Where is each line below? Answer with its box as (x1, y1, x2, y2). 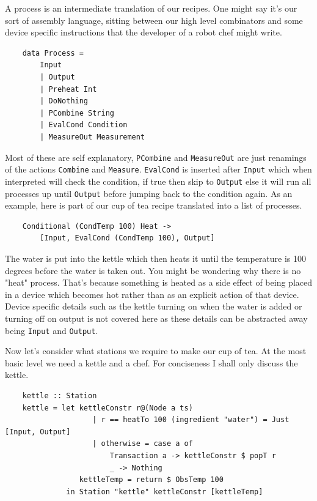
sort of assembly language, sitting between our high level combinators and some (5, 13, 303, 26)
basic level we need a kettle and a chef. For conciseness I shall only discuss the (5, 356, 298, 369)
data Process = (22, 48, 84, 58)
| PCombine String (40, 108, 114, 117)
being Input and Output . (5, 324, 98, 336)
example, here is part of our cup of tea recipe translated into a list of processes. (5, 199, 302, 212)
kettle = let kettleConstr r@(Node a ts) (22, 403, 193, 412)
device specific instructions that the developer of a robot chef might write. (5, 26, 282, 39)
